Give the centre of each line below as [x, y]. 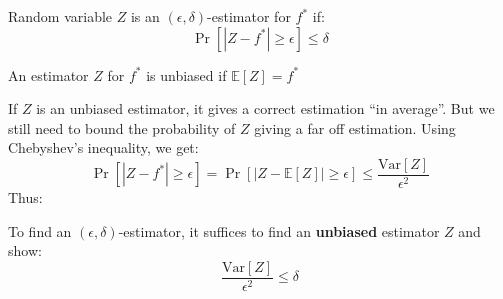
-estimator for [249, 16]
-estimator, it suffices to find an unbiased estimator [279, 230]
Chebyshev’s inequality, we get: [103, 147]
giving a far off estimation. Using [355, 127]
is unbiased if [186, 74]
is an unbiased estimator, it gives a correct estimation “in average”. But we [265, 108]
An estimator [48, 74]
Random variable [60, 16]
